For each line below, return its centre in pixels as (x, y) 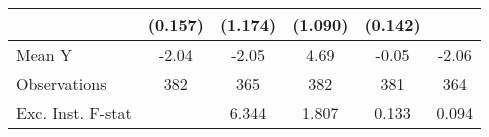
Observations (61, 83)
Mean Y (44, 54)
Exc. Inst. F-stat (74, 112)
